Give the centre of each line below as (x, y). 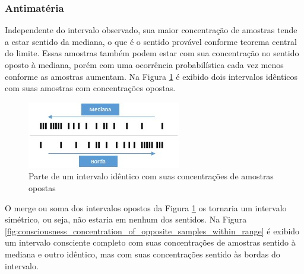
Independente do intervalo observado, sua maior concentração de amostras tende (151, 30)
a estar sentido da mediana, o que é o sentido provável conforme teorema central (151, 41)
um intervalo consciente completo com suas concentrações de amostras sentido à (150, 242)
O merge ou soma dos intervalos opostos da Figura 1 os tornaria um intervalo (146, 207)
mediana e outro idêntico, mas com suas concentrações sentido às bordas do (142, 254)
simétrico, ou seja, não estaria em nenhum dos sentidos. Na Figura (126, 219)
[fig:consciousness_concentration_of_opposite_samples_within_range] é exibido (152, 231)
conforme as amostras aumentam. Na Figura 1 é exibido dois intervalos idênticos (151, 76)
